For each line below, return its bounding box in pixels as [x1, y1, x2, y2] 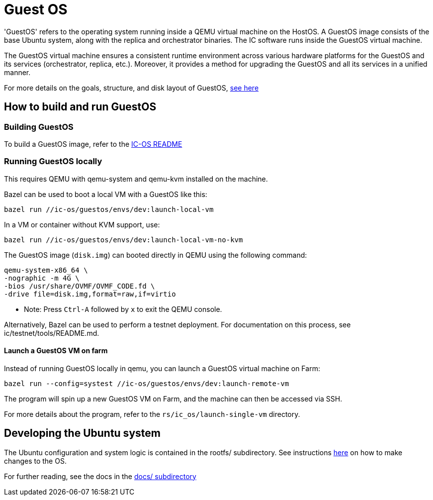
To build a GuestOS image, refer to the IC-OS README [4, 139, 182, 148]
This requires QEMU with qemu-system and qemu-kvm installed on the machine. [4, 174, 268, 183]
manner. [4, 68, 31, 77]
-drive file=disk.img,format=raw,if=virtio [4, 290, 176, 298]
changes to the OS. [4, 456, 67, 465]
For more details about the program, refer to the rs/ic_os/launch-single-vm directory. [4, 409, 300, 418]
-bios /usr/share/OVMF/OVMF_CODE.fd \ [4, 282, 155, 290]
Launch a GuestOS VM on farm [4, 346, 108, 355]
